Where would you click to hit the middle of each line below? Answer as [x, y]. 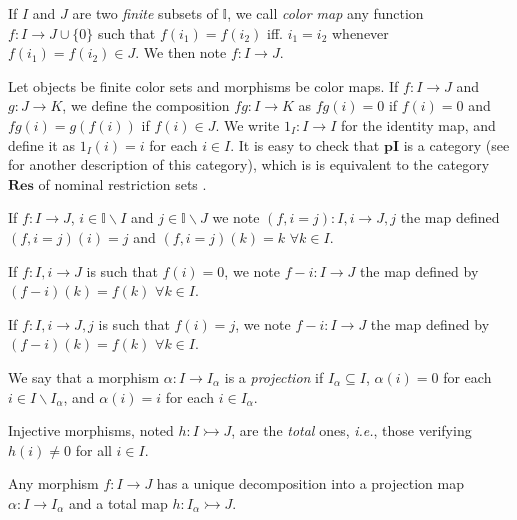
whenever [360, 32]
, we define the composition [146, 105]
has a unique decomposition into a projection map [310, 483]
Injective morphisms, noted [91, 430]
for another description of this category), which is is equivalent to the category [249, 164]
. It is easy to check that [305, 144]
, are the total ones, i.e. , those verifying [351, 430]
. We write [247, 124]
